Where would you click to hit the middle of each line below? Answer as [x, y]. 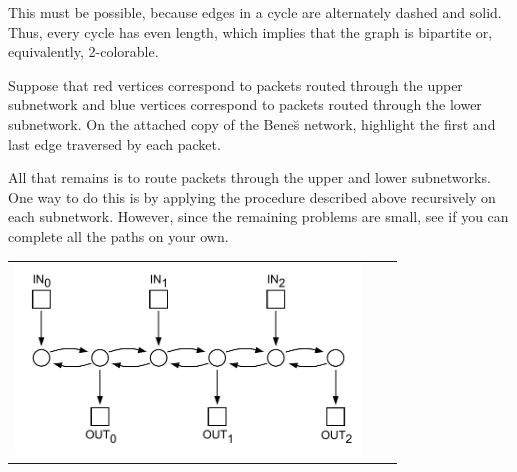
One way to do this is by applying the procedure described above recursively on [252, 196]
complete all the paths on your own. [118, 235]
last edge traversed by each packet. [114, 143]
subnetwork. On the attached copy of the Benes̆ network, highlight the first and [252, 123]
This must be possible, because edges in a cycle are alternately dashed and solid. [255, 12]
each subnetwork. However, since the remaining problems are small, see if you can [258, 216]
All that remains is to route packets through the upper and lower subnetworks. [249, 177]
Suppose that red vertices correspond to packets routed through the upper [235, 84]
